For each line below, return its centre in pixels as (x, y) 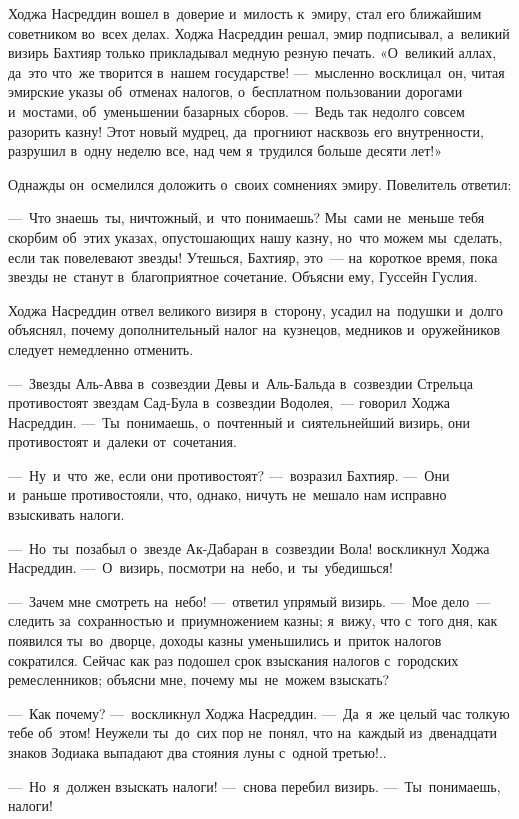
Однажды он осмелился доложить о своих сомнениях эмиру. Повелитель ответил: (260, 183)
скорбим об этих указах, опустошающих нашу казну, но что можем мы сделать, (255, 236)
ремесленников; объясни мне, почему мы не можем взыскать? (199, 679)
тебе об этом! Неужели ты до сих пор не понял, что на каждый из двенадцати (253, 732)
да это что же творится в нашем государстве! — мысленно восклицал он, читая (256, 71)
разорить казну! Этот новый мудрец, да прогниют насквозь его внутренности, (246, 130)
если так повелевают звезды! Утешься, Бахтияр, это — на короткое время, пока (253, 256)
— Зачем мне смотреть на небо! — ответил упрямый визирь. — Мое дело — (249, 600)
